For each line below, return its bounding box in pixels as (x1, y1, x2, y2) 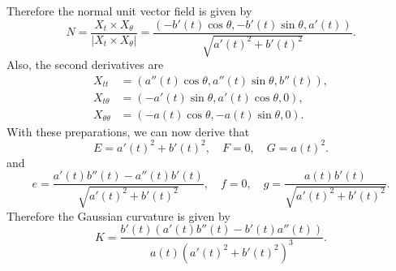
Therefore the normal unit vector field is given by (6, 2, 252, 19)
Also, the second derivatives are (6, 56, 164, 73)
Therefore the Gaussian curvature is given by (6, 207, 230, 224)
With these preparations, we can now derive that (6, 123, 250, 140)
